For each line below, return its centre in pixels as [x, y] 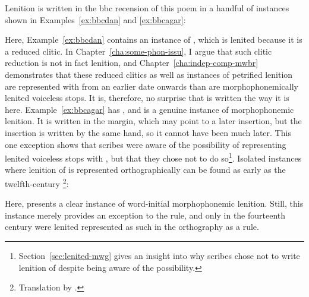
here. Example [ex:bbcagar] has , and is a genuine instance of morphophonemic [149, 109]
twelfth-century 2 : [37, 182]
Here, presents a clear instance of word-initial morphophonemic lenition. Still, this [154, 203]
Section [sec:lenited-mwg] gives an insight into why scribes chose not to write [159, 255]
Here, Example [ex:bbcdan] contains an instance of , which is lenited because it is [154, 40]
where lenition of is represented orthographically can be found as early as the [145, 170]
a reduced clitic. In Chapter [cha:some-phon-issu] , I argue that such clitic [138, 51]
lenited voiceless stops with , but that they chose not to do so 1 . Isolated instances [153, 157]
